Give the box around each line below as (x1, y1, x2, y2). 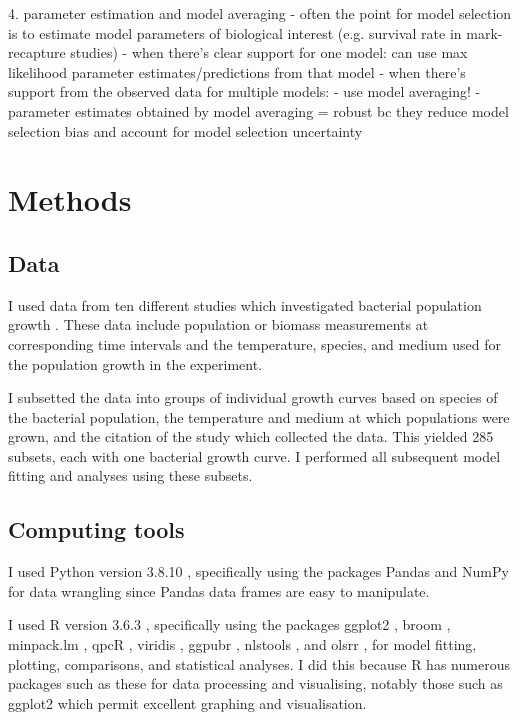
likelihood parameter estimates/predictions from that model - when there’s (8, 61, 466, 82)
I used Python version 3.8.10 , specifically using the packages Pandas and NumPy (8, 561, 509, 582)
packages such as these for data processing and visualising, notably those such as (8, 673, 503, 694)
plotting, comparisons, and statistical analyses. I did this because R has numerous (8, 653, 510, 674)
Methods (8, 179, 132, 220)
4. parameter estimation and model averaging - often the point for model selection (8, 3, 512, 23)
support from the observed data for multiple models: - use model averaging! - (8, 81, 481, 102)
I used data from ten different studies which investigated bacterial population (8, 294, 482, 315)
